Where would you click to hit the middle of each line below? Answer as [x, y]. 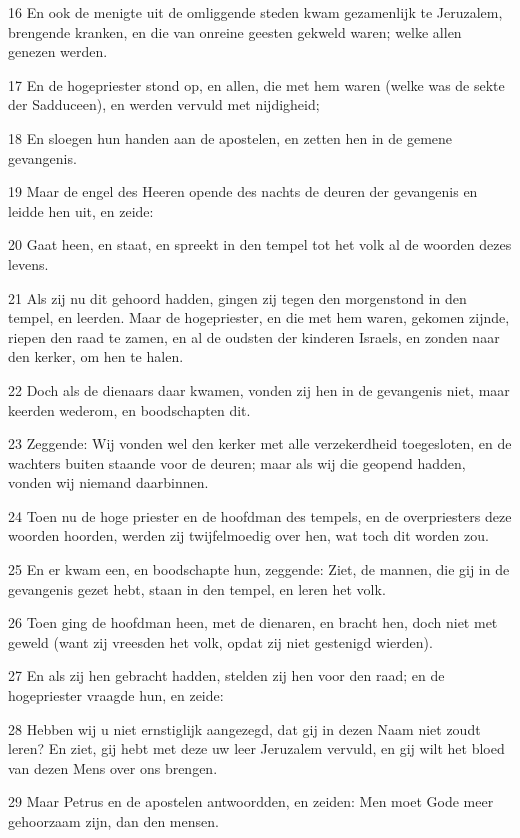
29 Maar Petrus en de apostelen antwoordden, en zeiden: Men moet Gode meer [251, 801]
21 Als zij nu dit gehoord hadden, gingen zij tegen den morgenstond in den [237, 297]
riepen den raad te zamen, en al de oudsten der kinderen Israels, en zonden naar [254, 336]
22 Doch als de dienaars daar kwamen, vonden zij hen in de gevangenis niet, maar [259, 389]
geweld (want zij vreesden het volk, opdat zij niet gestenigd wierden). [220, 641]
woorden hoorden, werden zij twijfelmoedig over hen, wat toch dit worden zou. [248, 535]
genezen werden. [58, 51]
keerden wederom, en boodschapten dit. [129, 409]
